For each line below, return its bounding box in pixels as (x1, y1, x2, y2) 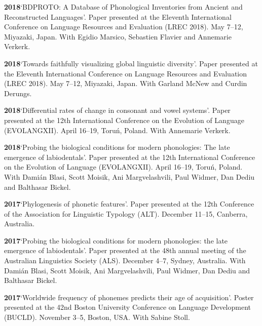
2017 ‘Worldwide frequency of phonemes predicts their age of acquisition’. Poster (4, 292, 254, 302)
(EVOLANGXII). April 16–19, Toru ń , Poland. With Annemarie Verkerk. (4, 125, 231, 135)
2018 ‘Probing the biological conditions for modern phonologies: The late (4, 142, 230, 152)
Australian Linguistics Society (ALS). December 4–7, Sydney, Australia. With (4, 255, 246, 266)
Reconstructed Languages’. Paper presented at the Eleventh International (4, 11, 232, 22)
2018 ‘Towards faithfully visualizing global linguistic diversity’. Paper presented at (4, 58, 258, 68)
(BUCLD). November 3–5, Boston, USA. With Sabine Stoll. (4, 312, 190, 322)
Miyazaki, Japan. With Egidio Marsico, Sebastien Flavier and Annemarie (4, 31, 232, 42)
